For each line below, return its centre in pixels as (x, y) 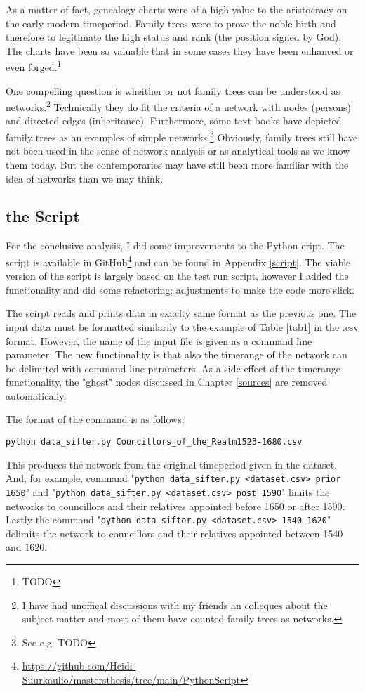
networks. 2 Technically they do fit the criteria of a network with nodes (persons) (179, 106)
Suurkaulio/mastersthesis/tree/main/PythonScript (131, 680)
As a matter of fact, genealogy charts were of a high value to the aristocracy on (177, 9)
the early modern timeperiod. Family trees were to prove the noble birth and (171, 23)
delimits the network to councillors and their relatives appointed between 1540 (174, 533)
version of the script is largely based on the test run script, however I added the (177, 276)
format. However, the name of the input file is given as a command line (159, 340)
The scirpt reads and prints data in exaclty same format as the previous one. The (181, 313)
